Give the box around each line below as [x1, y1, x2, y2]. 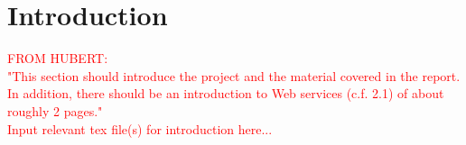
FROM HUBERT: [7, 49, 108, 68]
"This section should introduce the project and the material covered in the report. [7, 66, 461, 85]
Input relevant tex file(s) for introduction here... [7, 119, 273, 138]
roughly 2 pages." [7, 101, 103, 120]
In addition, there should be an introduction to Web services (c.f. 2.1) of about [7, 84, 444, 103]
